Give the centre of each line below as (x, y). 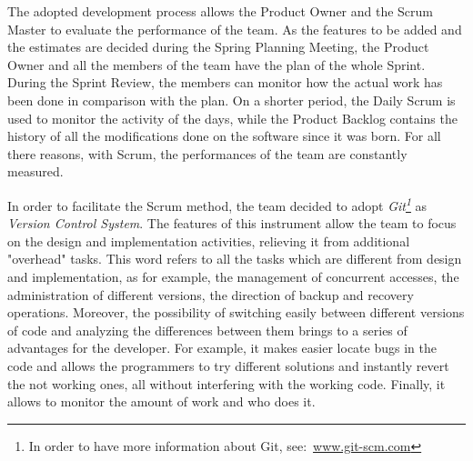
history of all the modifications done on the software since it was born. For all (224, 136)
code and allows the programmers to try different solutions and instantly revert (228, 365)
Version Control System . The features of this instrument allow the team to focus (232, 223)
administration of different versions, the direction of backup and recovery (211, 294)
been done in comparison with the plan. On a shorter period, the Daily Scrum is (231, 100)
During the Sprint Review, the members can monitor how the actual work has (225, 82)
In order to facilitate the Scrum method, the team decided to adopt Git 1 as (217, 204)
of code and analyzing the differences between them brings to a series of (207, 330)
